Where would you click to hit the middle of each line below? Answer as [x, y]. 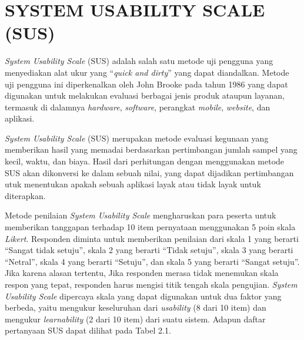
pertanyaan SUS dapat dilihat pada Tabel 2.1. [88, 330]
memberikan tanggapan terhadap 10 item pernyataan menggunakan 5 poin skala [150, 227]
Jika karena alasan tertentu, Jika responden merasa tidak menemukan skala [142, 273]
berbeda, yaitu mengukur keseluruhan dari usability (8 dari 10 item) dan [136, 307]
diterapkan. [25, 195]
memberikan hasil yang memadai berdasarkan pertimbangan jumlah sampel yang [151, 149]
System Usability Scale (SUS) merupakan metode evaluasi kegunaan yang [137, 138]
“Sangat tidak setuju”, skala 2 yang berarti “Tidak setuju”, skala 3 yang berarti [149, 250]
